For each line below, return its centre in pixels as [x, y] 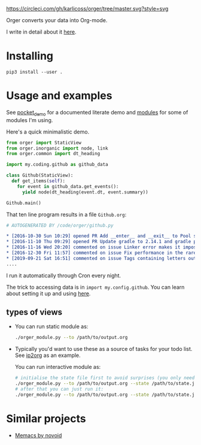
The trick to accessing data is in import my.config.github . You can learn [95, 287]
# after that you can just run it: [59, 389]
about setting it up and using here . [48, 293]
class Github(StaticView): [40, 175]
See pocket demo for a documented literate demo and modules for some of [97, 113]
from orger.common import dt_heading [53, 154]
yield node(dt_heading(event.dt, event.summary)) [85, 192]
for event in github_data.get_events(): [68, 186]
